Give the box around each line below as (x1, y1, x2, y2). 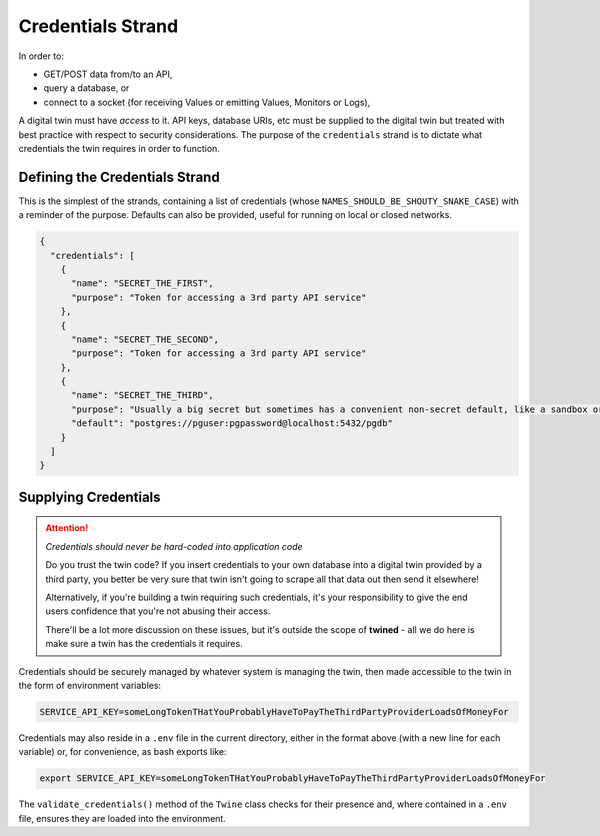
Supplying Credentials (18, 488, 161, 505)
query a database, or (43, 82, 130, 94)
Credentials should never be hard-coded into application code (45, 540, 304, 552)
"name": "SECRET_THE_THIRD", (71, 390, 214, 401)
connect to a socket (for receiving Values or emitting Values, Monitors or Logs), (43, 96, 371, 108)
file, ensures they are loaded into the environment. (18, 812, 227, 824)
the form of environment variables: (18, 679, 162, 691)
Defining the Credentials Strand (18, 168, 220, 185)
